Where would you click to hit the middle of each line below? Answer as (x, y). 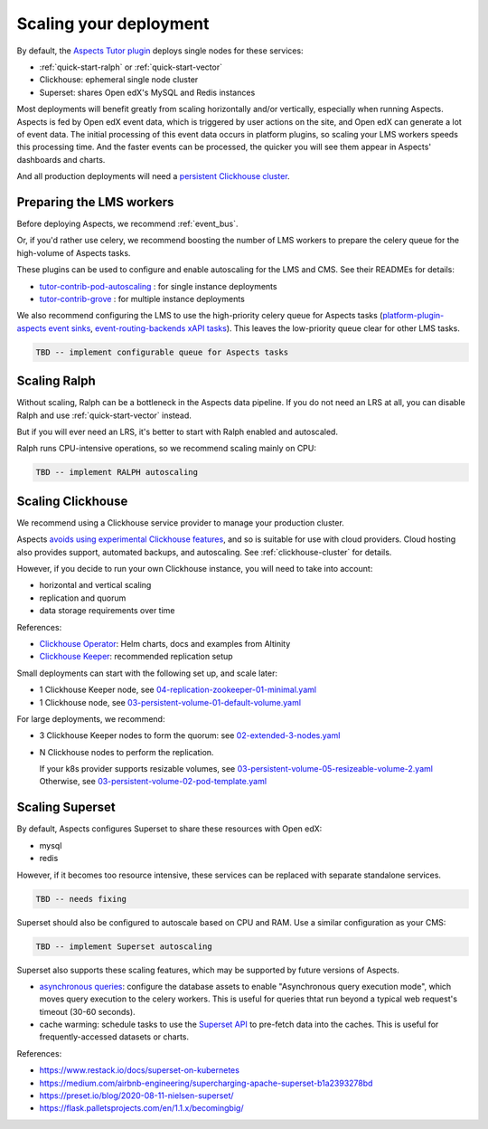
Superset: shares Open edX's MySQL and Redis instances (147, 92)
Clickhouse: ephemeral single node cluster (119, 80)
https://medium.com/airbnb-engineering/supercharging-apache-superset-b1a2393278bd (206, 1083)
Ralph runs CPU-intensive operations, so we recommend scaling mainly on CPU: (166, 449)
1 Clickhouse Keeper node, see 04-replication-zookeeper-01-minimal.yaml (178, 690)
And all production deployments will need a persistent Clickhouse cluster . (153, 176)
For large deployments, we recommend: (91, 718)
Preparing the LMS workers (95, 202)
